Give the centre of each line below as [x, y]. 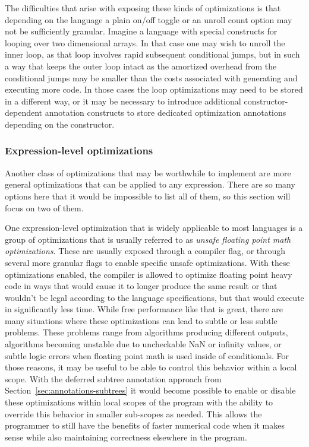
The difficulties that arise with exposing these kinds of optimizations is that [143, 8]
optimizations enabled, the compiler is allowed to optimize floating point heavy [149, 274]
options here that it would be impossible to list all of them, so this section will [148, 196]
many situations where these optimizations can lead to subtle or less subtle [141, 320]
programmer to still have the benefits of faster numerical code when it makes [145, 425]
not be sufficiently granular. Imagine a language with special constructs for [141, 31]
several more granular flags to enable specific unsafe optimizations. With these [147, 262]
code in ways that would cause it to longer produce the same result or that [141, 286]
